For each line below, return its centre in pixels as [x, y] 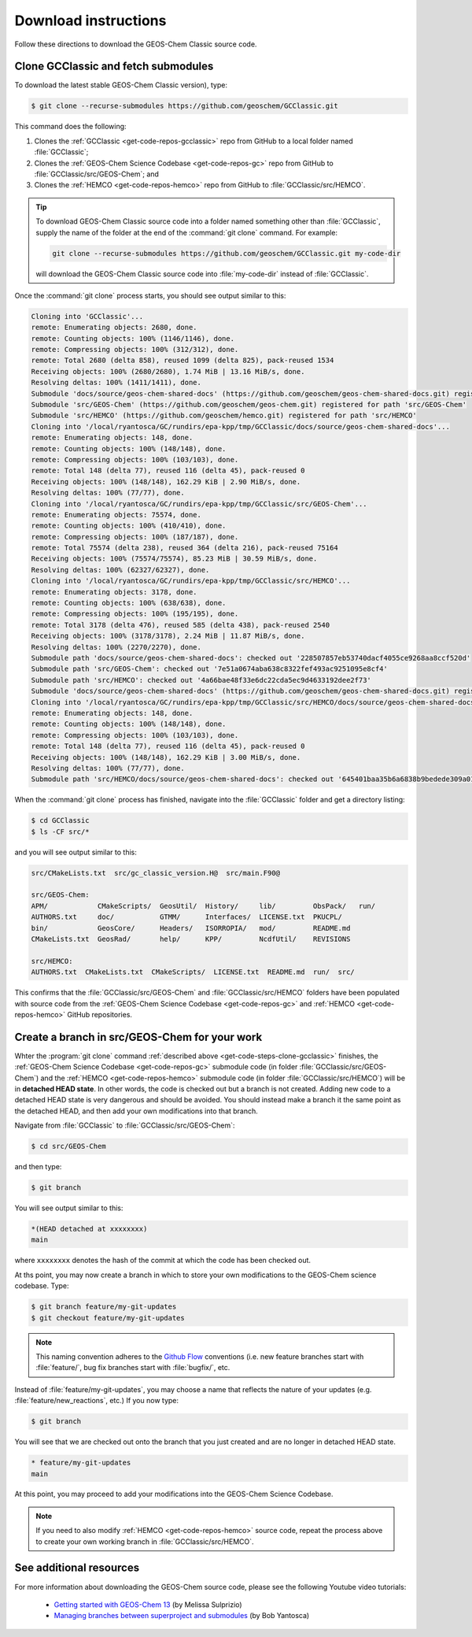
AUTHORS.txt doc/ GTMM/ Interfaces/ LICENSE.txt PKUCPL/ [186, 917]
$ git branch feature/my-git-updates [104, 1307]
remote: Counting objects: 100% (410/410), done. [129, 526]
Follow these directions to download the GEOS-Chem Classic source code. [136, 44]
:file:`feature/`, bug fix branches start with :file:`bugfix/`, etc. [133, 1368]
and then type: [38, 1167]
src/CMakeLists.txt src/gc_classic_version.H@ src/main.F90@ [156, 873]
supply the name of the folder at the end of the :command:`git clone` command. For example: [187, 232]
